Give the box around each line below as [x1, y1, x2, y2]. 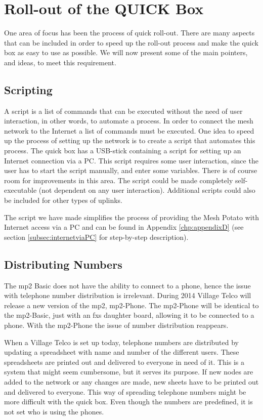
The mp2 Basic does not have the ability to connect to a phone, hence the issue [4, 280, 251, 290]
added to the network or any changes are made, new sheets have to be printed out [4, 376, 259, 387]
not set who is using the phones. [4, 406, 104, 416]
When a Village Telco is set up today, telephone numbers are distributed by [4, 337, 239, 347]
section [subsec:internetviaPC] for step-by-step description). [4, 231, 189, 242]
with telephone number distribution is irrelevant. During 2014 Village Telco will [4, 290, 251, 301]
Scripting [4, 81, 53, 97]
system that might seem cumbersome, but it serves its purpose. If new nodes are [4, 366, 253, 377]
